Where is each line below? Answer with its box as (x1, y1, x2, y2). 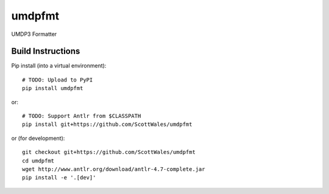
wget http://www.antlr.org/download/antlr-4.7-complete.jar (22, 165, 205, 173)
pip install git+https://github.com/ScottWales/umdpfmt (22, 121, 193, 128)
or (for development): (11, 134, 65, 142)
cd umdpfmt (22, 157, 55, 164)
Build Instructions (11, 46, 80, 57)
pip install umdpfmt (22, 85, 83, 92)
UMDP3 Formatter (11, 30, 57, 38)
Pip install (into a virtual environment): (11, 62, 107, 69)
